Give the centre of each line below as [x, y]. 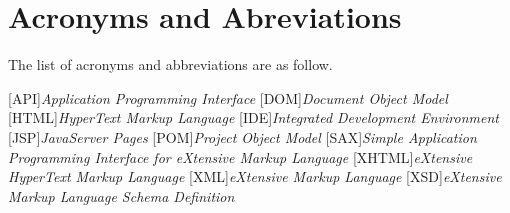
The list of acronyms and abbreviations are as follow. [170, 64]
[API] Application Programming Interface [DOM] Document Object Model [228, 97]
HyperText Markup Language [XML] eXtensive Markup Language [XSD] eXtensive [255, 176]
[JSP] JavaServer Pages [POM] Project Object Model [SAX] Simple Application [242, 136]
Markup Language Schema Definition [121, 195]
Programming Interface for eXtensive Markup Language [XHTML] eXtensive [240, 156]
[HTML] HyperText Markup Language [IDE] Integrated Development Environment [253, 117]
